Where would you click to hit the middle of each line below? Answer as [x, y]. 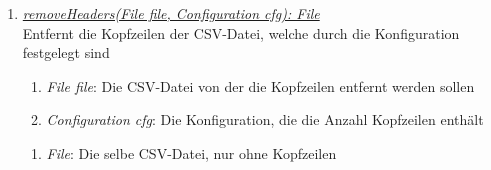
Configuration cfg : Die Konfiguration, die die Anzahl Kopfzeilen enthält [265, 119]
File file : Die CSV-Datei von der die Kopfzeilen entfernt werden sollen [260, 85]
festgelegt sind [66, 52]
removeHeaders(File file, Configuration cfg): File [171, 13]
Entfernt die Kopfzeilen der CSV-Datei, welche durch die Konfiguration [241, 32]
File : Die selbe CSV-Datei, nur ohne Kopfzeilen [191, 152]
